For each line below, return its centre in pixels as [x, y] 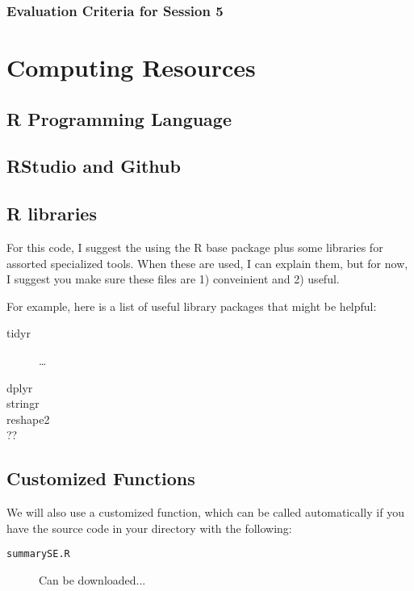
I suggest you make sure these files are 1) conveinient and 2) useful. [173, 279]
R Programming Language [119, 118]
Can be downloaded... [92, 579]
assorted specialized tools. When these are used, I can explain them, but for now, [207, 263]
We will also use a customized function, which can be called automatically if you [205, 512]
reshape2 [28, 419]
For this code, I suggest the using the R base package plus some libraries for [195, 247]
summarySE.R [38, 554]
